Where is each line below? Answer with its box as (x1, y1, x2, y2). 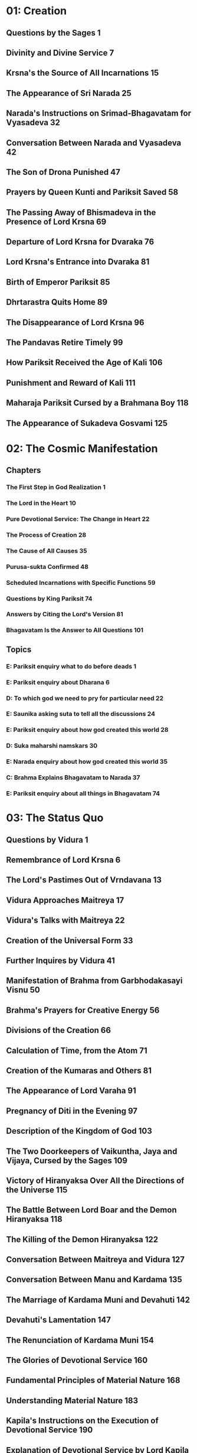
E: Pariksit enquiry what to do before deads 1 (6, 662, 137, 670)
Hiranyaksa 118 (6, 1214, 63, 1224)
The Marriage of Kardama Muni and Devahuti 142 (6, 1295, 191, 1305)
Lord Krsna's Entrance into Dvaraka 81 (6, 257, 150, 267)
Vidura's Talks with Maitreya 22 (6, 916, 125, 926)
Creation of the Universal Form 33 (6, 935, 133, 946)
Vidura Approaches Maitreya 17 (6, 895, 124, 905)
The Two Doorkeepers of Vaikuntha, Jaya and (6, 1146, 178, 1156)
